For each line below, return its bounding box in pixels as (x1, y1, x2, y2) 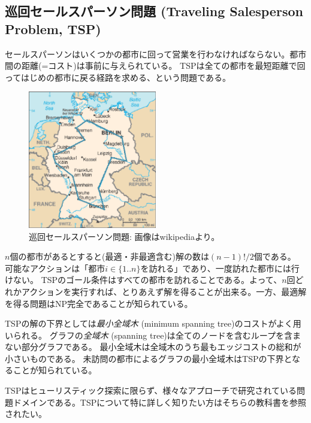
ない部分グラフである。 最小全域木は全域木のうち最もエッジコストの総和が (5, 340, 301, 353)
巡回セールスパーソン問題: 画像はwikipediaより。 (29, 230, 220, 242)
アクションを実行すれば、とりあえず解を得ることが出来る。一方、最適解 (21, 285, 307, 297)
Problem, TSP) (5, 19, 101, 38)
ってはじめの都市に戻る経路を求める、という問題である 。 (5, 71, 231, 83)
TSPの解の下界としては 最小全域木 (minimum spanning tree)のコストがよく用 (5, 317, 301, 330)
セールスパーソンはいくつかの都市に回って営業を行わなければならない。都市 (5, 47, 307, 60)
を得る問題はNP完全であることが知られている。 (5, 297, 193, 309)
